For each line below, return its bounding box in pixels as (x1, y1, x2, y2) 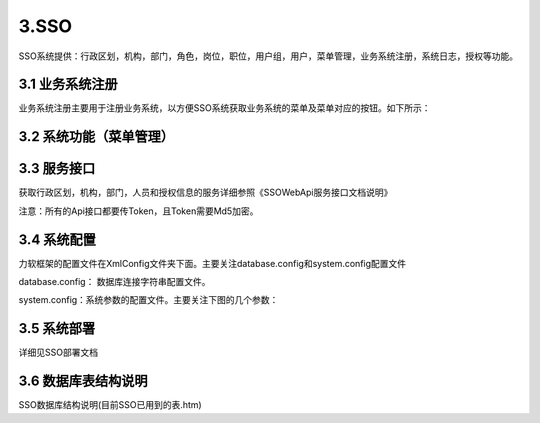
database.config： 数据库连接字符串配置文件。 (18, 276, 211, 288)
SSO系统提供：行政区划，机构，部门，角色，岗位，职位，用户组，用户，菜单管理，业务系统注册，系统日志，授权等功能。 (18, 50, 519, 62)
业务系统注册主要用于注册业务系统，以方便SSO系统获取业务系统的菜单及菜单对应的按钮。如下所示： (18, 102, 431, 114)
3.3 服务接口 (18, 160, 96, 177)
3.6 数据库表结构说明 (18, 373, 149, 390)
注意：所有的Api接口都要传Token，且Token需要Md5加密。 (18, 205, 259, 217)
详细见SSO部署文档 (18, 346, 99, 359)
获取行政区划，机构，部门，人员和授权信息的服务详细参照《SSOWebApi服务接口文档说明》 (18, 186, 393, 199)
